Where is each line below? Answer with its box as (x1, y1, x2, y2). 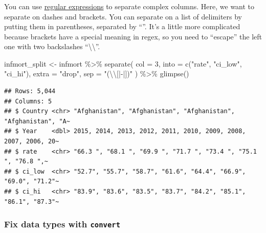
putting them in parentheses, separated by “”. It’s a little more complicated (4, 21, 240, 32)
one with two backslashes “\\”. (4, 41, 100, 52)
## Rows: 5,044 (4, 88, 56, 95)
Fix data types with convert (4, 218, 121, 230)
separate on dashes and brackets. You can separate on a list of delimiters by (4, 11, 242, 22)
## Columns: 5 (4, 97, 52, 105)
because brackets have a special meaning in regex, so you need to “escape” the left (4, 31, 262, 41)
